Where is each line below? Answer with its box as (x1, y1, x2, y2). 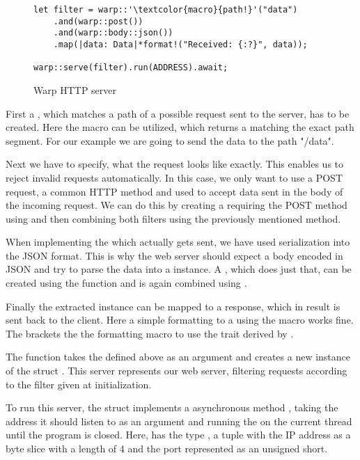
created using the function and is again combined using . (6, 276, 247, 290)
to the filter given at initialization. (6, 376, 152, 391)
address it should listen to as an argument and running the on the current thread (6, 413, 352, 428)
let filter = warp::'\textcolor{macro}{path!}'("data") (33, 5, 298, 15)
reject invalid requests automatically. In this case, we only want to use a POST (6, 170, 343, 184)
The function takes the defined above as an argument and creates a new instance (6, 349, 351, 364)
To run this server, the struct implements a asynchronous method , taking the (6, 400, 338, 415)
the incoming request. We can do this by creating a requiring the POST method (6, 198, 347, 212)
